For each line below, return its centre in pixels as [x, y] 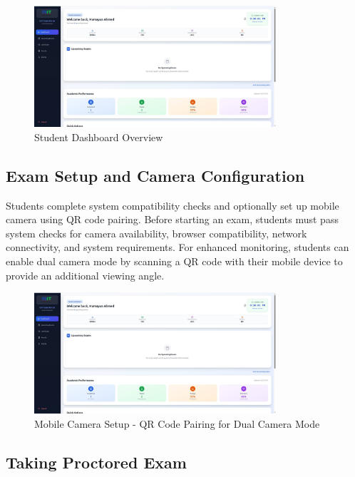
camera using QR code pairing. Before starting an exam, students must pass [172, 219]
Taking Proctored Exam [96, 462]
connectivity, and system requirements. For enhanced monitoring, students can [177, 247]
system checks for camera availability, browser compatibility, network [156, 233]
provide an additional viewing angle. [85, 275]
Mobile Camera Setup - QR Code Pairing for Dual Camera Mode [177, 424]
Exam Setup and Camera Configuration [155, 175]
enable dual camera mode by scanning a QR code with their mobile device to [174, 261]
